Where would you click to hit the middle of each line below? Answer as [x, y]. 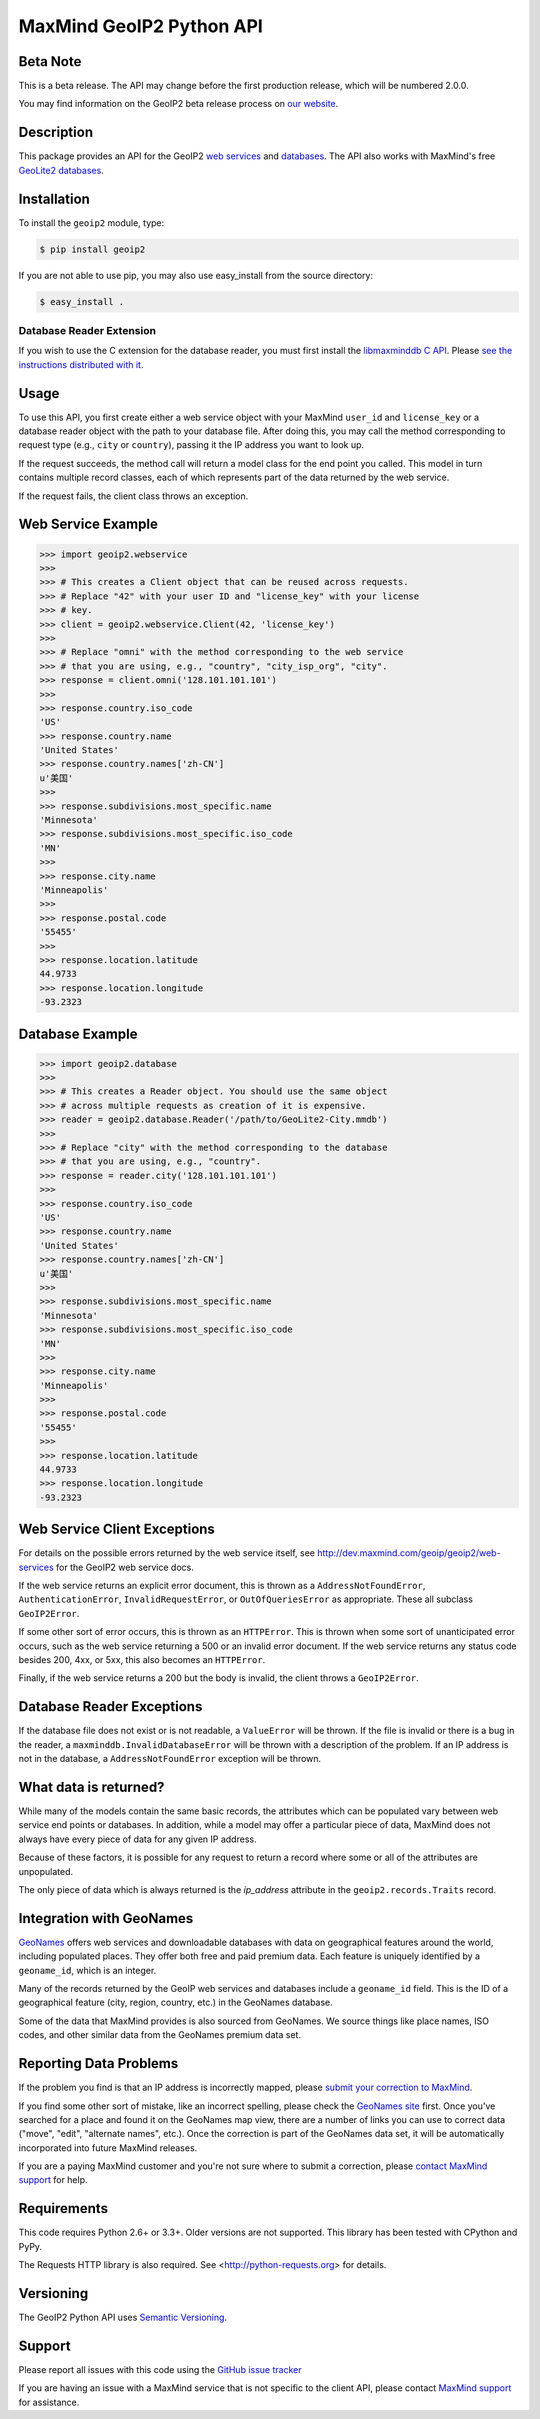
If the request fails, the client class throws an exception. [133, 496]
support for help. [53, 2180]
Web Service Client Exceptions [116, 1529]
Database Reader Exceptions [110, 1706]
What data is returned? [91, 1786]
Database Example [78, 1033]
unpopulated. [46, 1871]
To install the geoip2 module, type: [91, 222]
